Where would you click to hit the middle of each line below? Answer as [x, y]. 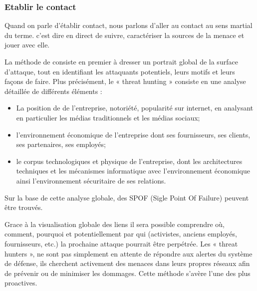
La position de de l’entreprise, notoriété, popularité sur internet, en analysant [135, 108]
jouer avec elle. [27, 45]
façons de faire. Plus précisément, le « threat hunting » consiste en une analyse [125, 81]
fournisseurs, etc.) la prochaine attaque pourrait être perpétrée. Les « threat [121, 243]
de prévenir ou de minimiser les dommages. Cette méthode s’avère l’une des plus [128, 273]
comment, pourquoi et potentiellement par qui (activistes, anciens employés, [121, 234]
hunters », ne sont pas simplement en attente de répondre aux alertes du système [128, 253]
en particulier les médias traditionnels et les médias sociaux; [108, 117]
